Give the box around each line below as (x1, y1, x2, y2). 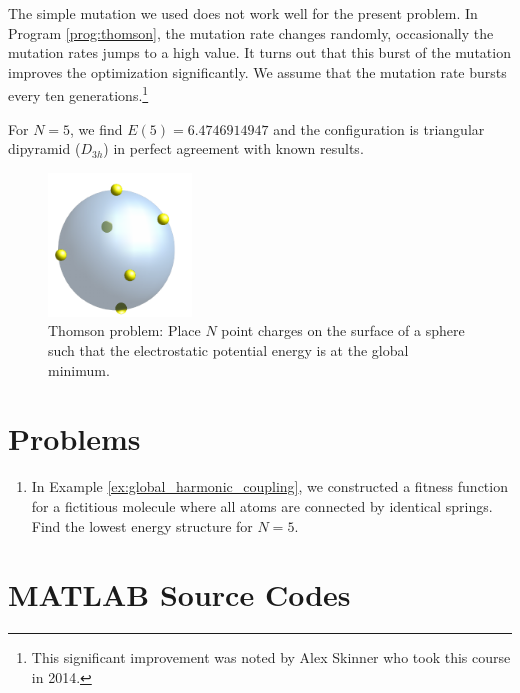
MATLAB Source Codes (8, 574, 351, 615)
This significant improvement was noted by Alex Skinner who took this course (31, 647, 511, 668)
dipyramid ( (8, 138, 81, 159)
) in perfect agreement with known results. (103, 138, 364, 159)
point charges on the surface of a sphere (221, 320, 465, 341)
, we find (70, 118, 123, 139)
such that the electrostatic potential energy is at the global (48, 340, 409, 360)
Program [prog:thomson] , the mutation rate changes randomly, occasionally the (8, 22, 494, 43)
